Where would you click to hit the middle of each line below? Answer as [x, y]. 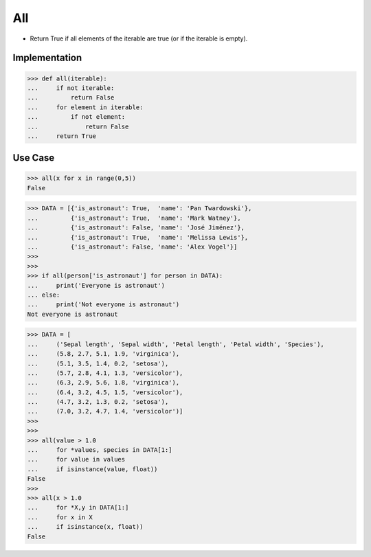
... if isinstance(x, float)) [85, 527]
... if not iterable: [71, 88]
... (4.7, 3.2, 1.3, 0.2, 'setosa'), [98, 402]
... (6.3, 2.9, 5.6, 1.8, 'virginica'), [103, 383]
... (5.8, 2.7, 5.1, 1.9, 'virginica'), [103, 354]
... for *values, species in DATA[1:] [100, 450]
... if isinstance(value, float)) [92, 469]
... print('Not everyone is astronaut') [103, 305]
